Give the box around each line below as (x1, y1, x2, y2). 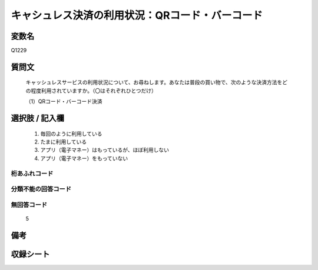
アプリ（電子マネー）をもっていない (40, 155, 128, 162)
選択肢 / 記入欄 (11, 114, 65, 124)
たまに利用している (40, 138, 87, 145)
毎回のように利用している (40, 130, 102, 137)
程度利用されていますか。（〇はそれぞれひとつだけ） (30, 87, 157, 94)
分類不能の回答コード (11, 185, 72, 194)
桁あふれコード (11, 169, 54, 178)
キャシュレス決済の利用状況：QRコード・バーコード (11, 9, 263, 22)
